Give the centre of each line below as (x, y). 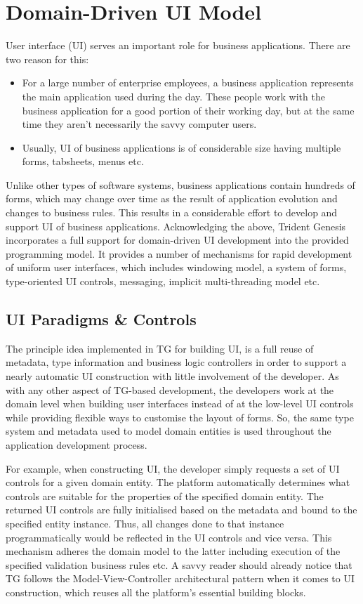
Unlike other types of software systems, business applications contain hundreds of (180, 184)
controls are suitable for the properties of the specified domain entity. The (165, 495)
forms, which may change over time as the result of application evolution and (172, 198)
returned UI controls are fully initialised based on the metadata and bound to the (181, 510)
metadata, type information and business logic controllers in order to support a (176, 362)
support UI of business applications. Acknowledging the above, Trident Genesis (176, 226)
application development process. (77, 444)
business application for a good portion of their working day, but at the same (188, 110)
